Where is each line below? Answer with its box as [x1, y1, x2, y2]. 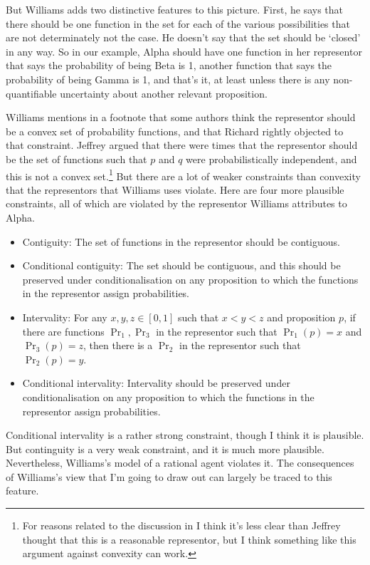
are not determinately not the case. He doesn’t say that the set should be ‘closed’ [6, 30, 361, 45]
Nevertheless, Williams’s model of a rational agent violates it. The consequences [6, 455, 354, 470]
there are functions [22, 323, 105, 338]
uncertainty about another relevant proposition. [60, 85, 268, 100]
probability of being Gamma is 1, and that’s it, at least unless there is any [6, 71, 330, 86]
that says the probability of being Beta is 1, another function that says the [6, 58, 332, 73]
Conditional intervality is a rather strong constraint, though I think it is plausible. [6, 427, 364, 442]
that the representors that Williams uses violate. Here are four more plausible [6, 182, 344, 197]
